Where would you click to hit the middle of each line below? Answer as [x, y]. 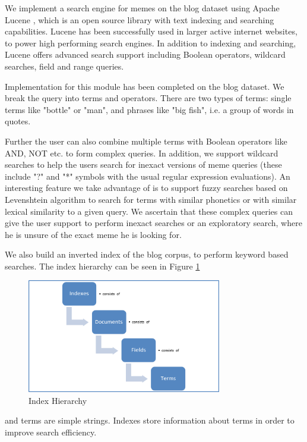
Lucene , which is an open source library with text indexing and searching [140, 19]
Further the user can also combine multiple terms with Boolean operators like [146, 141]
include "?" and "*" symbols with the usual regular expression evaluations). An [148, 176]
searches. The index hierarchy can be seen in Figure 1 [102, 266]
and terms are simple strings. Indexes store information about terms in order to [150, 420]
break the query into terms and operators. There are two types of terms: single [148, 98]
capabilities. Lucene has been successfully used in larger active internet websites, [151, 31]
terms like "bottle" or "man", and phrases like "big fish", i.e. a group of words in [149, 109]
